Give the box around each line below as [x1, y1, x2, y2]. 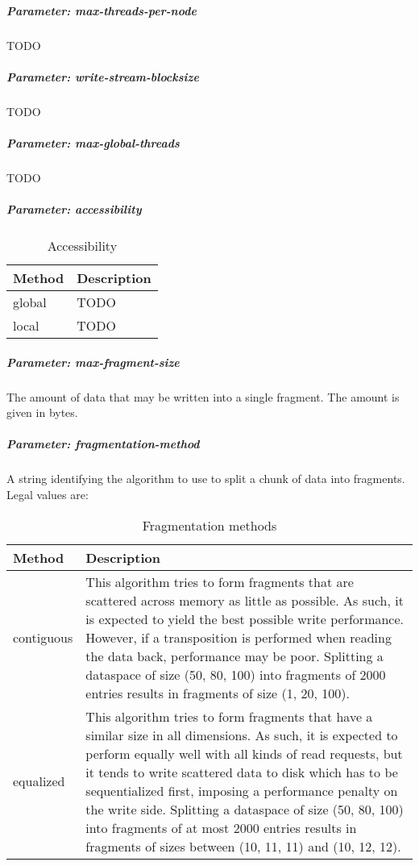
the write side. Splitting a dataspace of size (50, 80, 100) [85, 799, 404, 818]
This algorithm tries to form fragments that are [85, 572, 354, 591]
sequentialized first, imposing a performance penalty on [85, 781, 398, 800]
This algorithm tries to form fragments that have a [85, 706, 373, 726]
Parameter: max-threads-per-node [6, 2, 197, 19]
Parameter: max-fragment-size [6, 353, 180, 370]
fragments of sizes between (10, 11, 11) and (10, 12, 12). [85, 836, 401, 856]
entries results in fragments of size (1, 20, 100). [85, 683, 350, 702]
